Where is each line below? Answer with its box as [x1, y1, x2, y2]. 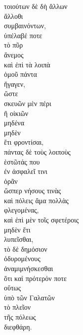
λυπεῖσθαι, [4, 234, 34, 244]
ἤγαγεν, [4, 78, 25, 89]
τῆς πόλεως [4, 312, 36, 322]
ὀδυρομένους [4, 253, 41, 264]
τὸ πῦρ [4, 40, 23, 50]
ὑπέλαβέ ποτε [4, 30, 42, 40]
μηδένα [4, 117, 24, 128]
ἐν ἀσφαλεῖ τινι [4, 166, 47, 176]
